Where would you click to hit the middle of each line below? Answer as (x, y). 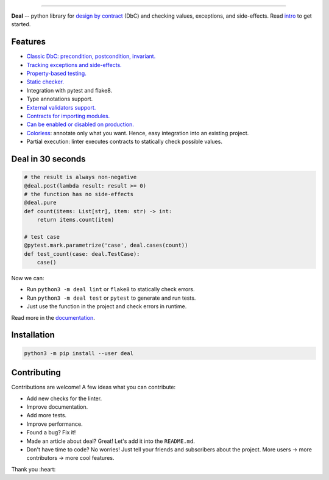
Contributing (36, 372)
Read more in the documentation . (53, 317)
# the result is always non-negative (80, 177)
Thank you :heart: (34, 469)
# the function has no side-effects (79, 194)
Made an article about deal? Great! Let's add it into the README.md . (111, 441)
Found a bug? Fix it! (51, 432)
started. (21, 24)
